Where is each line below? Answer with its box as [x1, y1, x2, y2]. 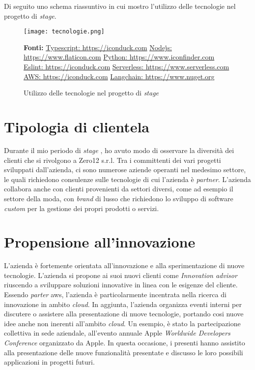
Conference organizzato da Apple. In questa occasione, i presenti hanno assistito [4, 337, 245, 347]
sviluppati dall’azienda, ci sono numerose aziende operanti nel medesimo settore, [4, 164, 246, 175]
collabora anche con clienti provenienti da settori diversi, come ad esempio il [4, 184, 233, 194]
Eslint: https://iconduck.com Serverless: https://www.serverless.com [24, 62, 229, 72]
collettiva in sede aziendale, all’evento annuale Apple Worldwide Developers [4, 328, 230, 338]
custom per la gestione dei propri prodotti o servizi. [4, 203, 159, 213]
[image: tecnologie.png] [24, 28, 105, 35]
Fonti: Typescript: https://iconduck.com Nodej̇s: [24, 42, 172, 52]
